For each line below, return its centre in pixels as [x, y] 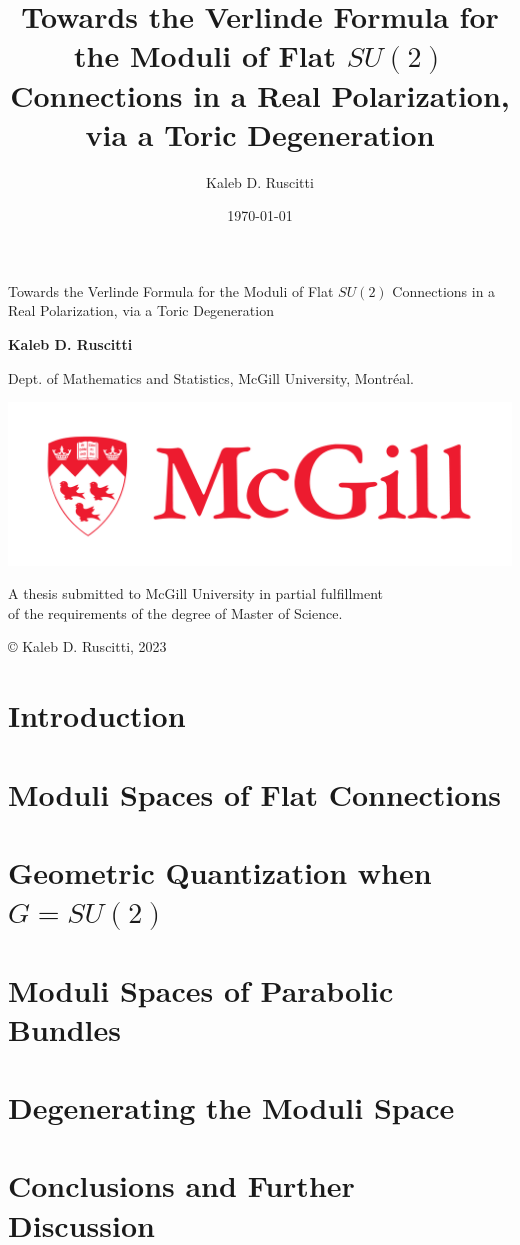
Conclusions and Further [181, 1185]
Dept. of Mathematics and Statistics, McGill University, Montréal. [211, 377]
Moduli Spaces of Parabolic [201, 989]
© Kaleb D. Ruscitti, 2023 [87, 646]
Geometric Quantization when [220, 871]
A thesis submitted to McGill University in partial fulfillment [196, 593]
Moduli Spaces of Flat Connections [254, 793]
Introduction [97, 715]
